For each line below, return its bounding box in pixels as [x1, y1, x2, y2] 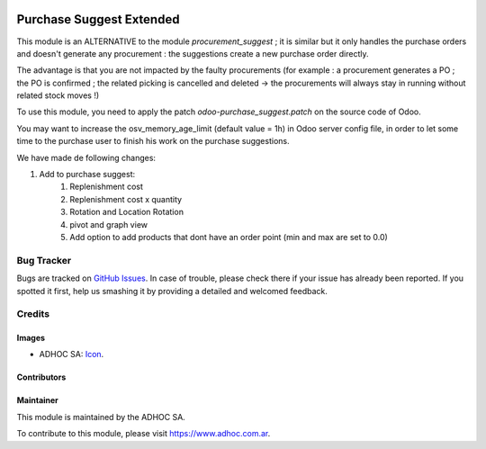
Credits [16, 308, 49, 320]
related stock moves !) [16, 90, 100, 101]
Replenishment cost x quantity [69, 193, 183, 204]
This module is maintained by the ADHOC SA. [16, 411, 186, 422]
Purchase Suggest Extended [16, 12, 180, 27]
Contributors [16, 372, 67, 382]
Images [16, 333, 45, 344]
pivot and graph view [69, 219, 148, 229]
